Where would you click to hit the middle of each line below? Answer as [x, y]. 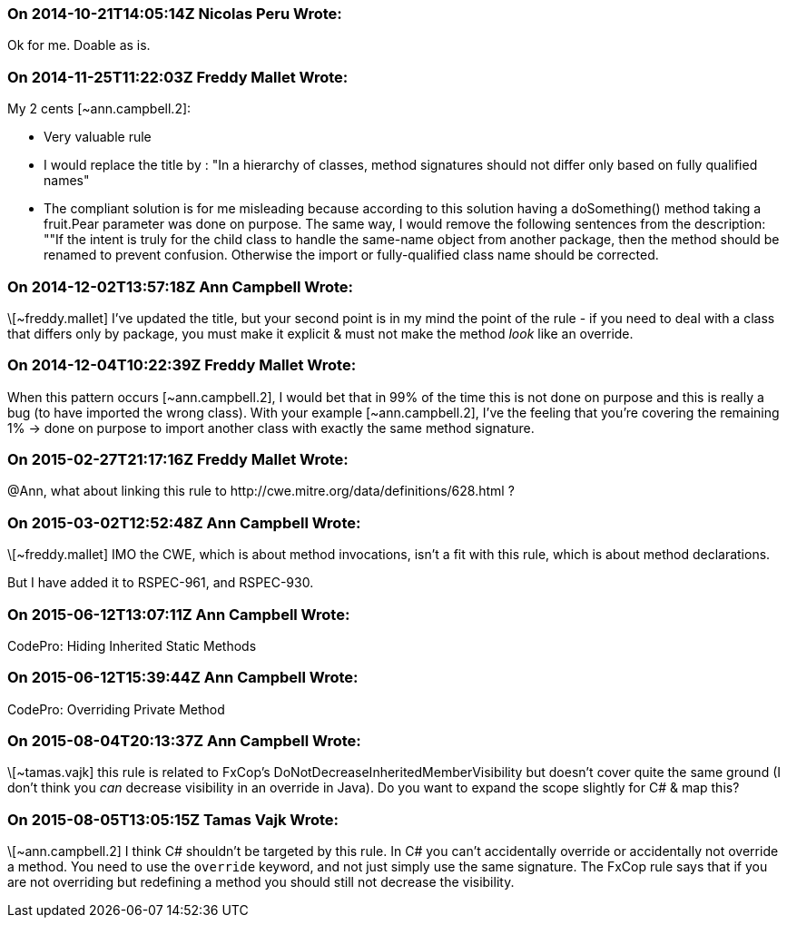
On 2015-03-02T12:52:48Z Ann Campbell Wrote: [184, 522]
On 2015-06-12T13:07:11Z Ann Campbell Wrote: [179, 614]
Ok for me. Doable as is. [79, 45]
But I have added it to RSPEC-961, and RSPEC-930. [161, 583]
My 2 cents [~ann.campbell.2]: [99, 109]
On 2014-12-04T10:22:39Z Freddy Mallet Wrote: [182, 365]
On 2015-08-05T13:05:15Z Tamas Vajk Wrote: [173, 819]
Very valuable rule [98, 137]
